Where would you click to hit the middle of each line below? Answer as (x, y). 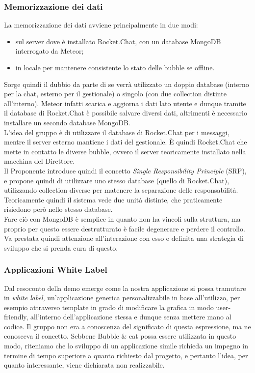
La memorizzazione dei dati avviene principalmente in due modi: (101, 25)
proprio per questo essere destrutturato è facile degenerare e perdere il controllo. (125, 228)
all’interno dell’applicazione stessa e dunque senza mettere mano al (131, 317)
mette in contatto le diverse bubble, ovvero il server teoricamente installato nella (125, 151)
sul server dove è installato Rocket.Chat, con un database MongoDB (118, 41)
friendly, (16, 317)
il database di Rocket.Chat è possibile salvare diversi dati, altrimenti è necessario (126, 113)
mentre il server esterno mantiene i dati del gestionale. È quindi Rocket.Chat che (126, 142)
